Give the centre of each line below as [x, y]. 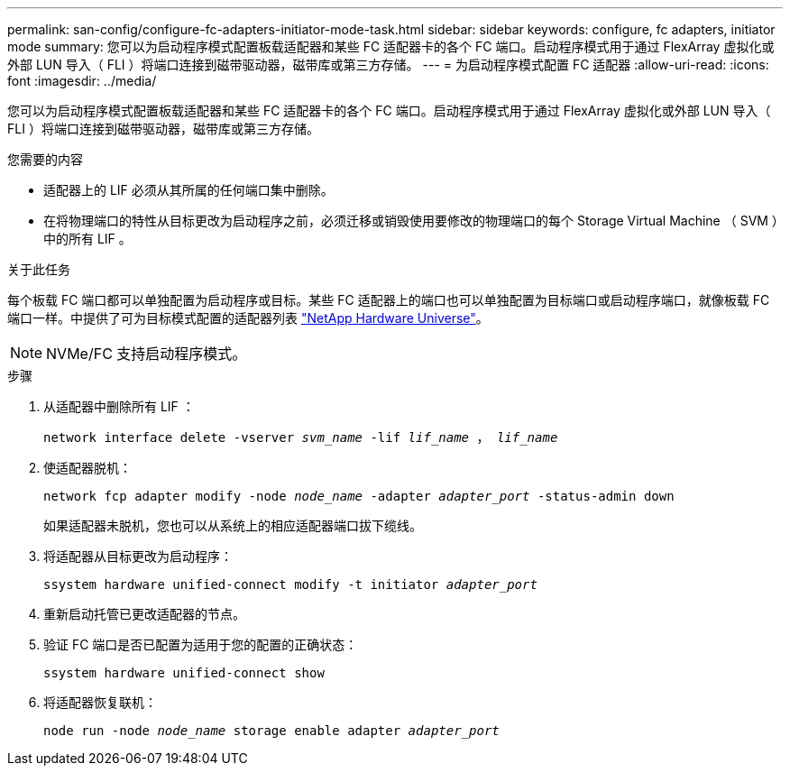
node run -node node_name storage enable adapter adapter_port [271, 731]
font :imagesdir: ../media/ [82, 81]
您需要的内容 [45, 159]
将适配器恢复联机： [100, 702]
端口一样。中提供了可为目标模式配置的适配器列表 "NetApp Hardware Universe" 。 [248, 318]
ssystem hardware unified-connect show [184, 673]
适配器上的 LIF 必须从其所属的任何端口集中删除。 [188, 190]
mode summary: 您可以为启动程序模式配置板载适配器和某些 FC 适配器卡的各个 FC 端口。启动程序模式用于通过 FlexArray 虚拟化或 [391, 46]
